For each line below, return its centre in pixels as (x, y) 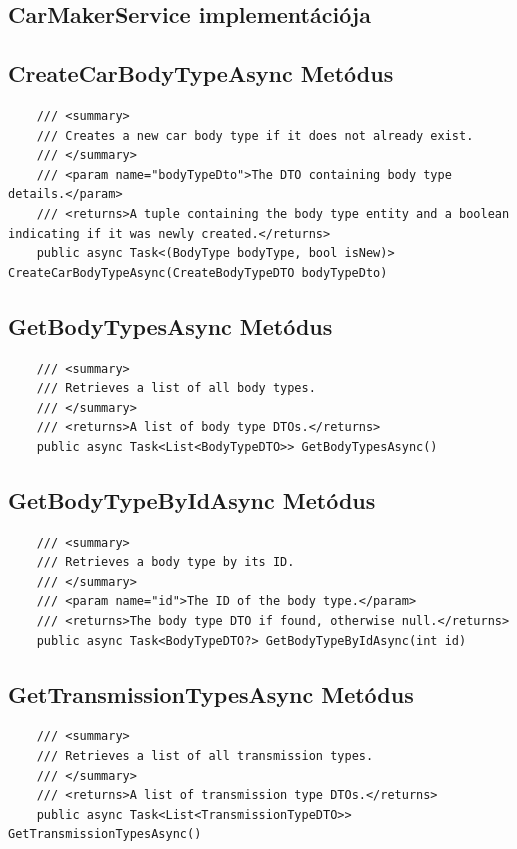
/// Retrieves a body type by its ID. (165, 562)
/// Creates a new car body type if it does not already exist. (255, 135)
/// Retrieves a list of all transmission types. (205, 756)
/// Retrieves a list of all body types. (176, 388)
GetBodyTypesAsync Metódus (170, 325)
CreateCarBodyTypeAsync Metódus (201, 73)
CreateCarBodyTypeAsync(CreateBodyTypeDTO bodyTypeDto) (198, 272)
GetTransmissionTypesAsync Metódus (211, 693)
